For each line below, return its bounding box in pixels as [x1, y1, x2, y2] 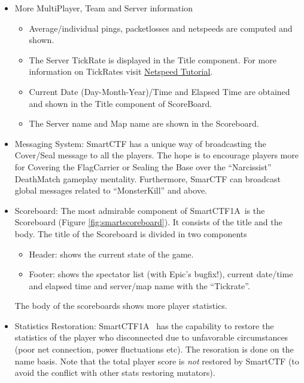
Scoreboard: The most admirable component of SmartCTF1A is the [14, 204, 265, 216]
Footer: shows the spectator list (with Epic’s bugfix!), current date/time [29, 268, 293, 280]
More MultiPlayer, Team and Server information [14, 2, 193, 14]
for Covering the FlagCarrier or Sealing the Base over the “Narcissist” [14, 160, 272, 173]
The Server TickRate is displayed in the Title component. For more [29, 53, 276, 66]
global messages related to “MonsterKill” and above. [14, 184, 207, 197]
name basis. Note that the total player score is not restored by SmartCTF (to [14, 354, 299, 367]
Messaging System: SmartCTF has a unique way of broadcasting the [14, 137, 266, 149]
